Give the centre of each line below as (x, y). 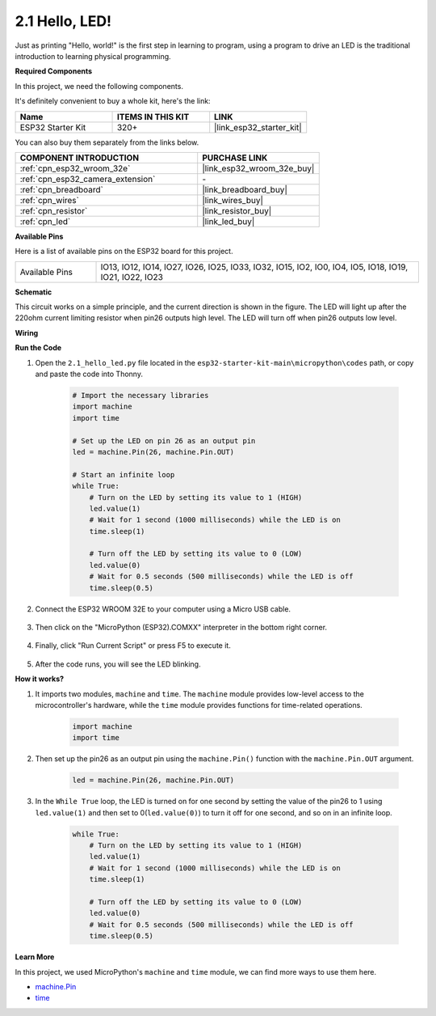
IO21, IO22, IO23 (132, 277)
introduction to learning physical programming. (93, 56)
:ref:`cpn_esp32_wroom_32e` (75, 168)
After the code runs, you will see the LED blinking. (118, 664)
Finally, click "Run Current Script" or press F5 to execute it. (133, 646)
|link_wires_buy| (233, 200)
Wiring (27, 332)
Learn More (35, 957)
